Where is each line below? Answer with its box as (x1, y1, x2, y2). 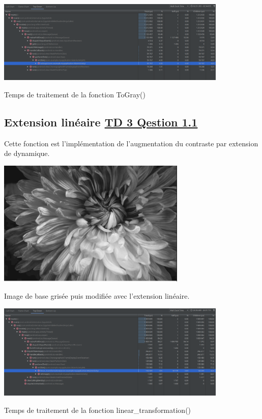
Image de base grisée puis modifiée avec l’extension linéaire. (4, 290, 190, 301)
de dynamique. (4, 148, 50, 159)
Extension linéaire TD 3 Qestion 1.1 (4, 114, 198, 129)
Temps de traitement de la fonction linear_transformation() (4, 404, 191, 415)
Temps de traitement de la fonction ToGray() (4, 89, 145, 99)
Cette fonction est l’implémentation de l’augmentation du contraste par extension (4, 138, 258, 148)
